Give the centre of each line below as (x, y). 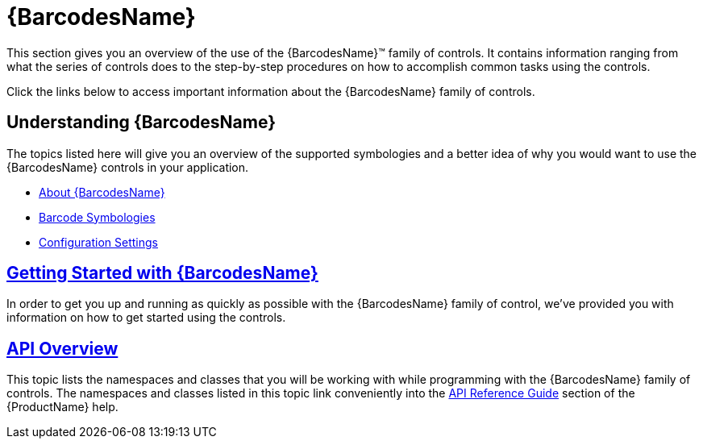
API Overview (62, 348)
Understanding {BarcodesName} (141, 123)
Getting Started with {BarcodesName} (162, 273)
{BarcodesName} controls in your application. (128, 167)
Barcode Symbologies (97, 217)
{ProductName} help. (62, 407)
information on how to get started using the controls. (146, 318)
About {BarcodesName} (102, 192)
